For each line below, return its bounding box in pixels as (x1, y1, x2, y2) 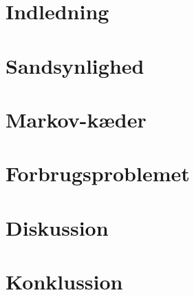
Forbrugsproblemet (6, 159, 190, 187)
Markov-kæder (6, 105, 147, 133)
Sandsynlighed (6, 51, 144, 79)
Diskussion (6, 213, 109, 241)
